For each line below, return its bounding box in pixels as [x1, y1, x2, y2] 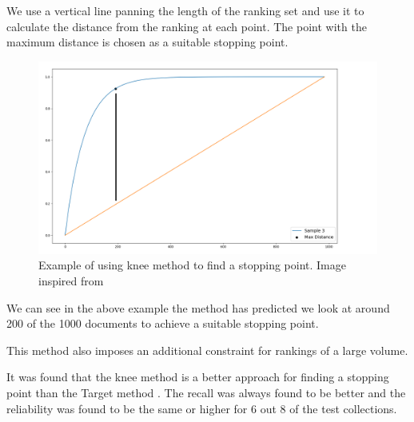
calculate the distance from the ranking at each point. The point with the [6, 18, 367, 34]
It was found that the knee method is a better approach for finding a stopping [6, 368, 389, 385]
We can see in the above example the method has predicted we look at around [6, 299, 390, 316]
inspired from [38, 272, 104, 289]
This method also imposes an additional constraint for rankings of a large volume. [6, 341, 408, 358]
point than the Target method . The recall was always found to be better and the [6, 384, 406, 400]
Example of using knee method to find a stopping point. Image [38, 257, 346, 273]
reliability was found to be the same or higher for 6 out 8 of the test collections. [6, 400, 397, 416]
